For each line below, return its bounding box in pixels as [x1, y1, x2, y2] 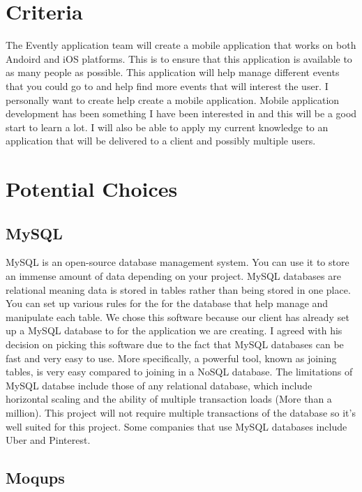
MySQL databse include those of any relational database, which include [6, 378, 312, 392]
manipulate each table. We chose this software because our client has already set [6, 309, 349, 324]
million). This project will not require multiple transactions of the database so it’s [6, 405, 356, 419]
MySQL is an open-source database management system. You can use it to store [6, 255, 349, 269]
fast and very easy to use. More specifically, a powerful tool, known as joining [6, 350, 337, 365]
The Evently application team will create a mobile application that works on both [6, 38, 356, 52]
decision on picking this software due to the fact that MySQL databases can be [6, 337, 344, 352]
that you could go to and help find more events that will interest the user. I [6, 78, 329, 93]
